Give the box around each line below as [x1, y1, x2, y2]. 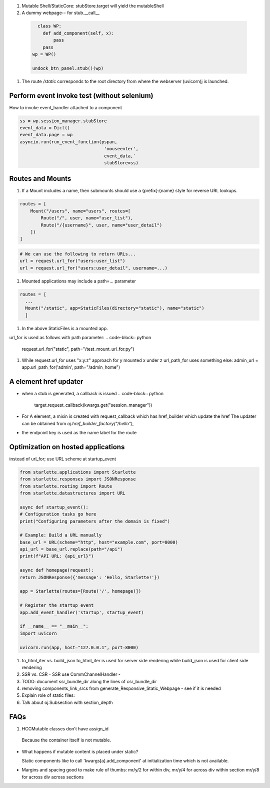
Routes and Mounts [9, 174, 71, 183]
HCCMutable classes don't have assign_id [21, 725, 109, 731]
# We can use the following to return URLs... [19, 251, 136, 256]
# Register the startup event [19, 603, 94, 608]
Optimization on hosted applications [9, 442, 125, 451]
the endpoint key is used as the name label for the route [21, 429, 137, 435]
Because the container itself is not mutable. [21, 737, 111, 743]
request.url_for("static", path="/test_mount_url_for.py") [21, 346, 134, 352]
